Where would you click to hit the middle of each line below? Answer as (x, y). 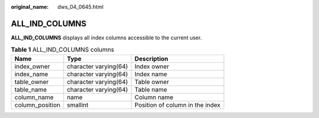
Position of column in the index (178, 104)
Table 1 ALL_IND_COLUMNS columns (63, 50)
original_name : (30, 7)
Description (151, 59)
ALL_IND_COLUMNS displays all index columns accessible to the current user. (106, 38)
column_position (37, 104)
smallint (78, 104)
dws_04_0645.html (80, 7)
